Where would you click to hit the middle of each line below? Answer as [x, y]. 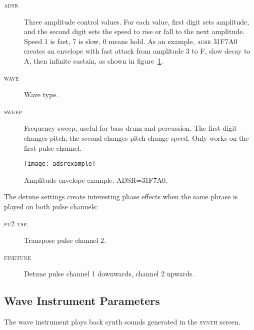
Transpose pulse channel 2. [65, 240]
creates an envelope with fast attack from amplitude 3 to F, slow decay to [137, 51]
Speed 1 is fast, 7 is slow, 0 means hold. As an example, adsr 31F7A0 [131, 41]
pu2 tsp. [16, 223]
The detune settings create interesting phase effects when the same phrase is [121, 197]
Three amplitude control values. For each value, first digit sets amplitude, [137, 21]
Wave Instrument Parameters [82, 301]
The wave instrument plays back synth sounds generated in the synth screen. [122, 322]
